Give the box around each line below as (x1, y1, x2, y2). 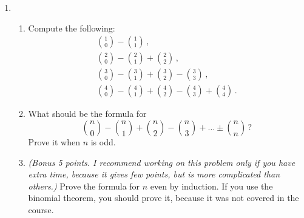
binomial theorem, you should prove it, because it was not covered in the (28, 191, 299, 204)
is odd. (90, 135, 116, 148)
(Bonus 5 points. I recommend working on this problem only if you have (28, 156, 296, 168)
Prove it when (28, 135, 80, 148)
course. (28, 203, 54, 216)
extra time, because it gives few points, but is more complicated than (28, 168, 280, 180)
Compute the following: (28, 21, 115, 34)
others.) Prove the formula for (28, 179, 140, 192)
